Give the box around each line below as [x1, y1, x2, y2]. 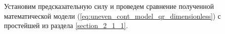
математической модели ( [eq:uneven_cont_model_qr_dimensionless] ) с [4, 10, 221, 21]
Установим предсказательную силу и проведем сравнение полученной [4, 1, 214, 11]
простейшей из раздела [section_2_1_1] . [4, 20, 128, 31]
